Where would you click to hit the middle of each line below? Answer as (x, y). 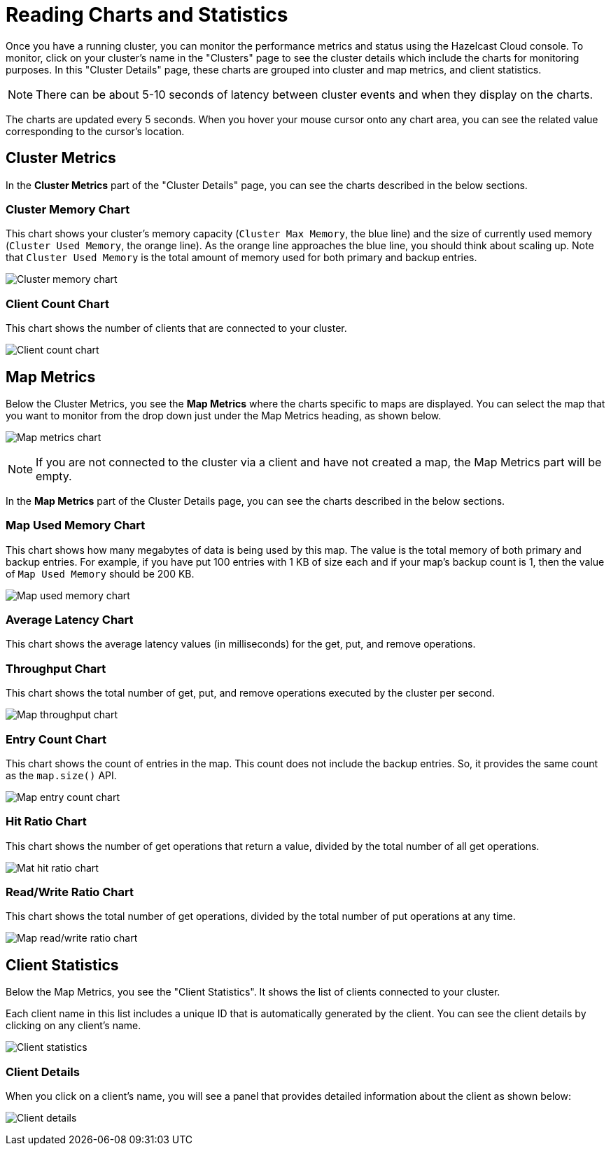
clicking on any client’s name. (73, 1026)
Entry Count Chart (56, 739)
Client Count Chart (57, 304)
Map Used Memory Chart (76, 525)
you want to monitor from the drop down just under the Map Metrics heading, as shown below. (224, 415)
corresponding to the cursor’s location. (95, 131)
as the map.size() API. (61, 775)
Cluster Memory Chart (68, 209)
